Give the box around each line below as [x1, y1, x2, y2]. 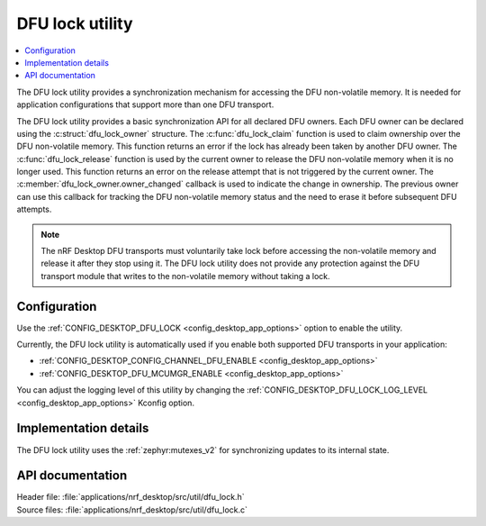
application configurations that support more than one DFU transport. [16, 99, 274, 110]
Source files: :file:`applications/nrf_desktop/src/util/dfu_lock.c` [16, 504, 247, 515]
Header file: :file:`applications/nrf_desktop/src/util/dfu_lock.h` [16, 492, 245, 503]
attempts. [16, 204, 52, 215]
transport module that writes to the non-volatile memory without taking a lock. [40, 270, 330, 281]
